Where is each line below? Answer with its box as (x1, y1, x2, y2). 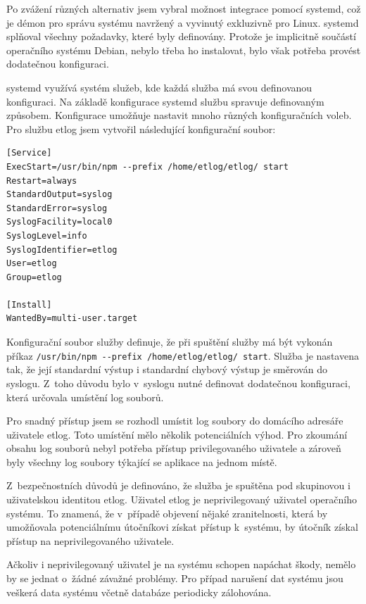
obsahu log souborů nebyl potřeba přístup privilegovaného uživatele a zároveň (6, 441, 341, 455)
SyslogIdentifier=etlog (6, 244, 118, 255)
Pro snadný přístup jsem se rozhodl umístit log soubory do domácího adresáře (6, 413, 343, 428)
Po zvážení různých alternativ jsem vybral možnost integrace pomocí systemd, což (6, 1, 361, 15)
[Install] (6, 299, 52, 310)
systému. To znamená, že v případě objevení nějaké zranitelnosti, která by (6, 505, 328, 520)
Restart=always (6, 175, 77, 186)
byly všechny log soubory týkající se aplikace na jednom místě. (6, 454, 277, 469)
